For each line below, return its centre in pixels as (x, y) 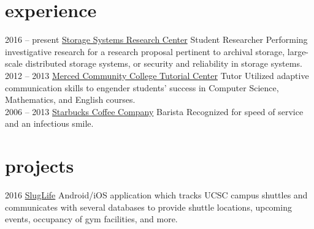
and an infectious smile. (49, 123)
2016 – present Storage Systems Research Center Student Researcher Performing (156, 39)
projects (40, 166)
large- (298, 51)
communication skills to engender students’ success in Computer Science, (142, 87)
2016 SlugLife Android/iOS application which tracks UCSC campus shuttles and (156, 195)
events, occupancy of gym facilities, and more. (91, 219)
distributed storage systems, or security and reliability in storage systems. (164, 63)
